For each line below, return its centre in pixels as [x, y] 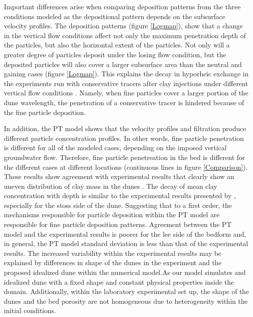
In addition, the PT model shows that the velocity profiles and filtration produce [125, 128]
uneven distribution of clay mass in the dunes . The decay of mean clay [111, 186]
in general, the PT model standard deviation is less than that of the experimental [126, 243]
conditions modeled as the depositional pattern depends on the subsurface [115, 16]
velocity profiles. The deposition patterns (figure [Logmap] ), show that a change [124, 26]
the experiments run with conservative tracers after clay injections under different [126, 83]
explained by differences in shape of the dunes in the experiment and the [113, 262]
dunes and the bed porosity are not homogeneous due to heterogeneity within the [126, 301]
